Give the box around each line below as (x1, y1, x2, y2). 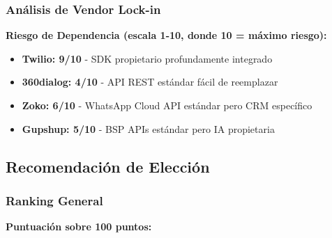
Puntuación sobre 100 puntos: (6, 219, 152, 234)
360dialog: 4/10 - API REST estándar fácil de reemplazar (22, 74, 278, 89)
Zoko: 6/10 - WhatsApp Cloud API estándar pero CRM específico (22, 98, 312, 112)
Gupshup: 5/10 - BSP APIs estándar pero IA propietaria (22, 121, 275, 136)
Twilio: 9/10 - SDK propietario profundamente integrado (22, 51, 273, 65)
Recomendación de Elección (6, 155, 210, 177)
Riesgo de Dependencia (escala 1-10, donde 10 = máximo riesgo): (6, 28, 327, 42)
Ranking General (6, 191, 103, 209)
